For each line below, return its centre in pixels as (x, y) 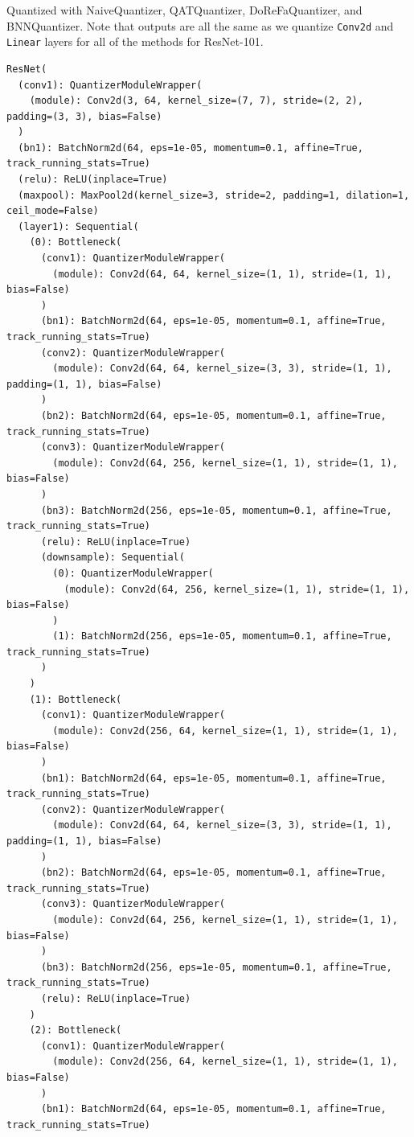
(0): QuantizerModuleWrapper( (133, 573)
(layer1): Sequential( (78, 226)
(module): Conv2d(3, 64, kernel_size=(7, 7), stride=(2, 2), (196, 101)
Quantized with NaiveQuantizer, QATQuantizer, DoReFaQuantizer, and (184, 10)
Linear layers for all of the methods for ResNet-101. (135, 41)
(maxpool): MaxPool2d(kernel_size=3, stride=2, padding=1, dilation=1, (214, 195)
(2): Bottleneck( (76, 1030)
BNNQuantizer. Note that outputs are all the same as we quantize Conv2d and (200, 25)
